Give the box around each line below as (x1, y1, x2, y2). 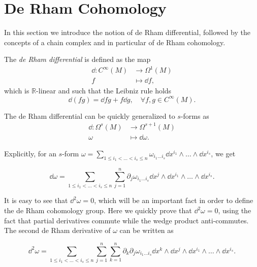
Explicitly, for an (4, 148, 56, 158)
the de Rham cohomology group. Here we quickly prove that (4, 205, 192, 216)
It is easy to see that (4, 195, 68, 206)
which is (4, 85, 29, 96)
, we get (211, 148, 236, 158)
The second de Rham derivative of (4, 225, 111, 236)
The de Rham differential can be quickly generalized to (4, 110, 175, 121)
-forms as (180, 110, 209, 121)
